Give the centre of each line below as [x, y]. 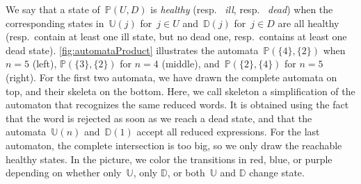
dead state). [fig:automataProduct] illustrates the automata [132, 50]
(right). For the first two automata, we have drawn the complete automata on [171, 77]
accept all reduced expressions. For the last [228, 132]
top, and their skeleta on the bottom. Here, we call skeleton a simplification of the [180, 91]
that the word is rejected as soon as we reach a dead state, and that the [159, 118]
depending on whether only [64, 173]
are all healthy [308, 23]
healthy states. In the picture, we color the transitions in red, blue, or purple [169, 159]
